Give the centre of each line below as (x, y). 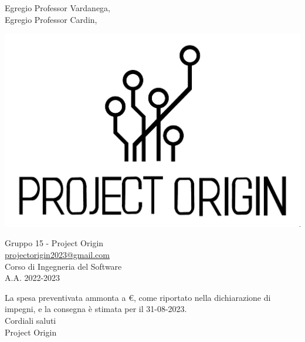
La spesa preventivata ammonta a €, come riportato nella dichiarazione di (138, 297)
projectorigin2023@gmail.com (57, 254)
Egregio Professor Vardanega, (57, 8)
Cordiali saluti (30, 320)
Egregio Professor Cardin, (51, 19)
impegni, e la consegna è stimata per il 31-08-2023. (96, 309)
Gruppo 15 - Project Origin (54, 243)
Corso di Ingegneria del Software (63, 266)
